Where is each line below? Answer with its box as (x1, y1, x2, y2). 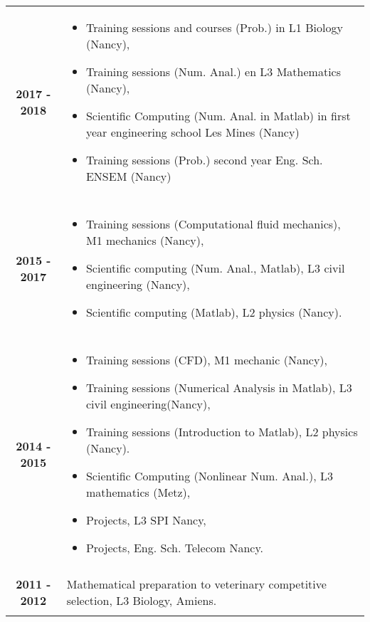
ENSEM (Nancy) (85, 168, 171, 184)
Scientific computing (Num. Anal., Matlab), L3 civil (85, 260, 345, 276)
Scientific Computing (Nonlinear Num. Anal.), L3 (85, 468, 333, 484)
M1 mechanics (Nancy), (85, 232, 204, 248)
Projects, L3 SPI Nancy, (85, 512, 206, 528)
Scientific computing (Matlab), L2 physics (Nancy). (85, 304, 342, 320)
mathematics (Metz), (85, 484, 191, 500)
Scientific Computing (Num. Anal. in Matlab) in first (85, 107, 351, 124)
